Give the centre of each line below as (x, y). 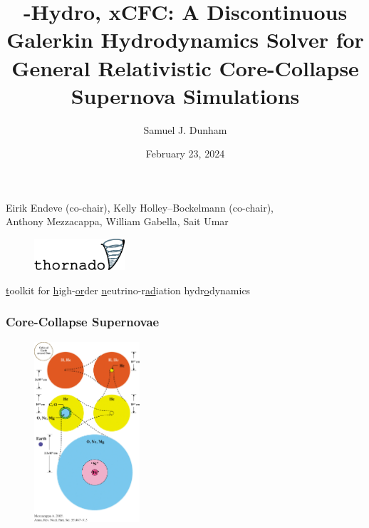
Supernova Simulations (185, 95)
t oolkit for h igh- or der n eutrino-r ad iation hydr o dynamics (128, 290)
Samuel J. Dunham (185, 129)
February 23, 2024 (185, 154)
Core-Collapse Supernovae (83, 322)
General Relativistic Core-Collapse (185, 67)
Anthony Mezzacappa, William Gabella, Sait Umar (117, 221)
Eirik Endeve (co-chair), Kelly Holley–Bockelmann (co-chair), (140, 207)
